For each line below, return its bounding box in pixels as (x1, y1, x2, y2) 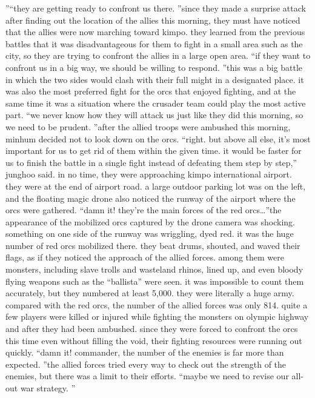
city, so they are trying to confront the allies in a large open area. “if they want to (5, 49, 311, 62)
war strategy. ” (20, 382, 76, 394)
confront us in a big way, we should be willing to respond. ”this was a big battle (5, 61, 303, 73)
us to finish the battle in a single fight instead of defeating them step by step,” (5, 156, 297, 168)
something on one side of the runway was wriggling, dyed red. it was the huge (5, 227, 294, 240)
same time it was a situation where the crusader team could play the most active (5, 96, 306, 109)
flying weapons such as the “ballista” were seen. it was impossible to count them (5, 274, 304, 287)
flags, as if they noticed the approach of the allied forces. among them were (5, 251, 284, 264)
